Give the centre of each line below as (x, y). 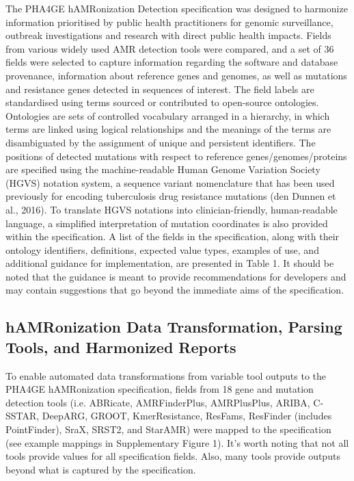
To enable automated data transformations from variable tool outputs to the (166, 375)
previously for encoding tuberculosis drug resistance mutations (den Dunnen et (171, 196)
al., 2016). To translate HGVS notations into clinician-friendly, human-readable (172, 209)
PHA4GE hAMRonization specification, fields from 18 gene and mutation (160, 389)
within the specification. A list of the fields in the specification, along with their (173, 236)
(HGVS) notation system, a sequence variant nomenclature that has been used (170, 182)
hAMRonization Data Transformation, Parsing (174, 327)
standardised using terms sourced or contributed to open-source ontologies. (162, 102)
